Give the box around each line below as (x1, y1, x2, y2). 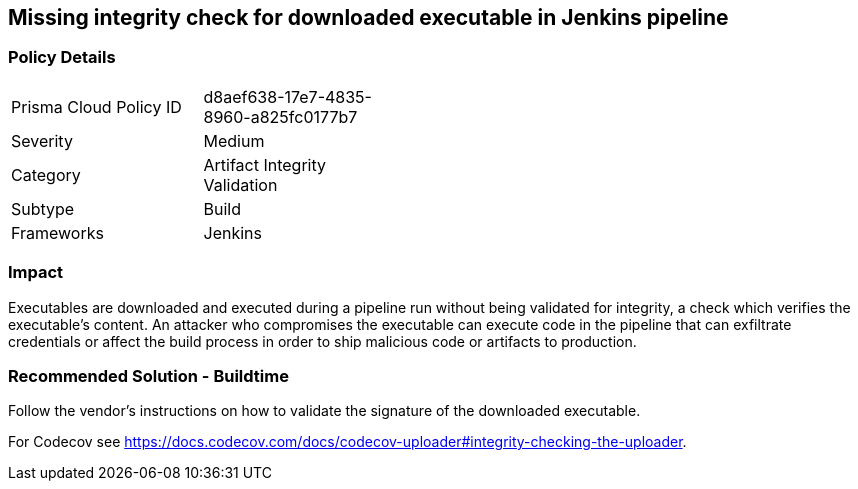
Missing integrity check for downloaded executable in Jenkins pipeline (8, 5, 729, 30)
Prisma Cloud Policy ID (11, 96, 182, 117)
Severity (11, 130, 73, 151)
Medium (203, 130, 265, 151)
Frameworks (11, 222, 104, 243)
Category (11, 164, 81, 185)
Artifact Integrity (203, 154, 327, 175)
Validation (203, 174, 278, 195)
